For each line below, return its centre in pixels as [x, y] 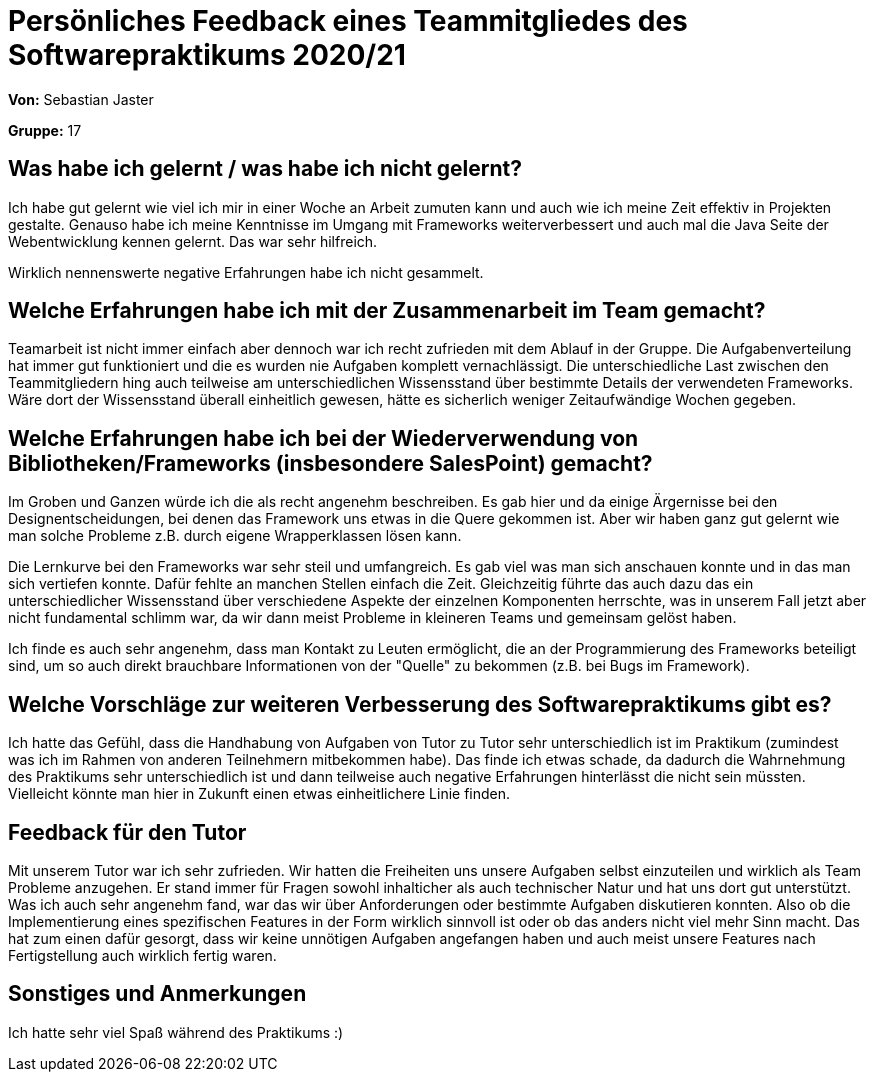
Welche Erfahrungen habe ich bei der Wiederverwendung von [323, 438]
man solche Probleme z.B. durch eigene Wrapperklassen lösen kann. [235, 536]
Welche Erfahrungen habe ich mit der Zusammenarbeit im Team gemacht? [387, 311]
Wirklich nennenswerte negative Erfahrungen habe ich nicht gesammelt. [246, 272]
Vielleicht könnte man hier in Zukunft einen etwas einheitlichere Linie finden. [259, 794]
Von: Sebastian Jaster [81, 99]
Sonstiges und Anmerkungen [157, 994]
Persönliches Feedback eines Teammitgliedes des [348, 21]
